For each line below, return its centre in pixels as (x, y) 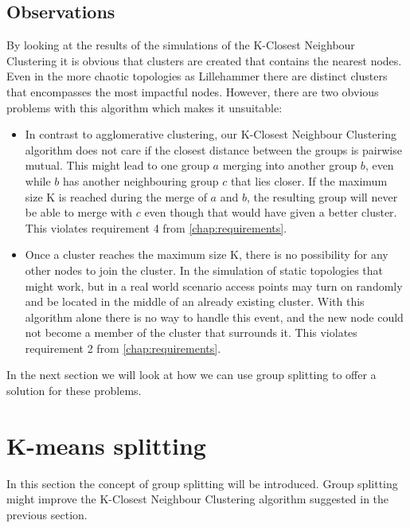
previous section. (47, 514)
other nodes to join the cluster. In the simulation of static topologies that (204, 270)
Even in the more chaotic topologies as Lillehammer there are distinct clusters (197, 76)
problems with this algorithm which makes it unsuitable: (144, 107)
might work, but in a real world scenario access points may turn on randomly (214, 286)
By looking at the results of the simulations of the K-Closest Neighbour (181, 45)
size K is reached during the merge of (116, 196)
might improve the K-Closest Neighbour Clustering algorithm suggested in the (198, 499)
